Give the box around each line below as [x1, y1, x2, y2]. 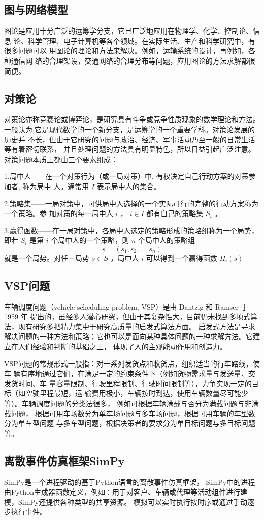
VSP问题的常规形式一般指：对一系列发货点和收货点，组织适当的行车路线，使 [4, 358, 260, 369]
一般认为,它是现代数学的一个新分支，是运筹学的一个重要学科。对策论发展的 [4, 124, 255, 134]
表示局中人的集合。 [96, 180, 161, 191]
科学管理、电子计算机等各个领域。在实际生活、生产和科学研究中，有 [27, 35, 255, 46]
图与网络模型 [4, 2, 68, 17]
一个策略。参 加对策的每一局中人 [4, 208, 113, 219]
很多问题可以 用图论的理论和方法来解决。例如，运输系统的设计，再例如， [4, 45, 248, 56]
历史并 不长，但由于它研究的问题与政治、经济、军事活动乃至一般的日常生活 [4, 134, 255, 144]
